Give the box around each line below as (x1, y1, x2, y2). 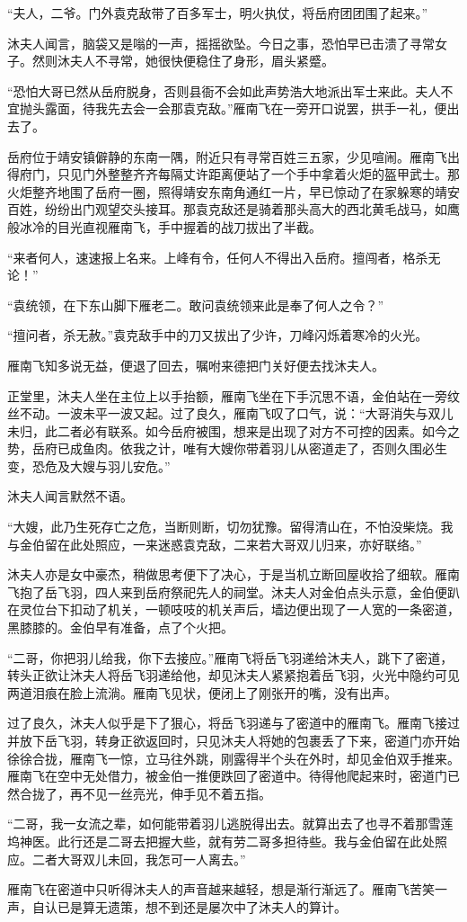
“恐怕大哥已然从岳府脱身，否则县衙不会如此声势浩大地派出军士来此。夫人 (7, 81, 441, 100)
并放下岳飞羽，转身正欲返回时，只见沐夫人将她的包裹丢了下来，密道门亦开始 (7, 731, 460, 749)
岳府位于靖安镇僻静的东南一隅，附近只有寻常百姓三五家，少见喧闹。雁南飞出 (7, 147, 460, 166)
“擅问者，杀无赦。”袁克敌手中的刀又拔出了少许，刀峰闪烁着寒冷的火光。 (7, 326, 428, 345)
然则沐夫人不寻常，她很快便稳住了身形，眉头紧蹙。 (31, 51, 334, 70)
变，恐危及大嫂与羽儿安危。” (7, 456, 171, 475)
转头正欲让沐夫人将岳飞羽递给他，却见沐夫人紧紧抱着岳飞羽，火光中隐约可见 (7, 666, 460, 685)
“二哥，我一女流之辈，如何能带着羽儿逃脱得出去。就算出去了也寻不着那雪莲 (7, 814, 454, 833)
